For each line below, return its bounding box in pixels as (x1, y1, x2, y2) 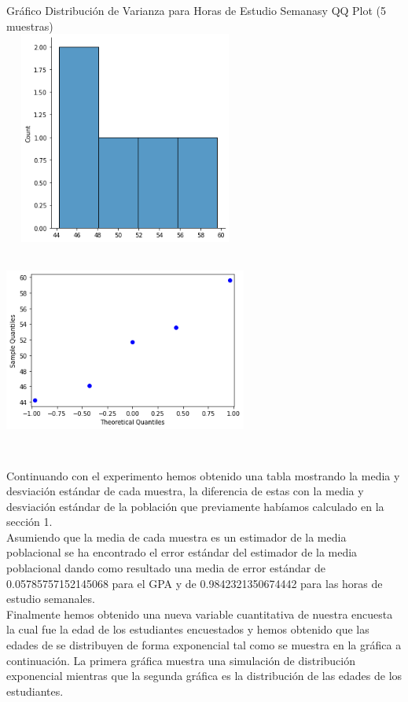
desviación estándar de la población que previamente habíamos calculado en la (6, 498, 384, 514)
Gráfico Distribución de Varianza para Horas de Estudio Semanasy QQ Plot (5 (6, 2, 387, 18)
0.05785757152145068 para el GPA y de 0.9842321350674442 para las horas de (6, 575, 383, 591)
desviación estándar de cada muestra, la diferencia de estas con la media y (6, 483, 364, 499)
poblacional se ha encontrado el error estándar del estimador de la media (6, 544, 358, 560)
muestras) (6, 17, 53, 34)
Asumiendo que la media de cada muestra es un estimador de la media (6, 528, 347, 545)
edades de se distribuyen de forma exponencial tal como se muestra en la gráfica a (6, 637, 402, 653)
